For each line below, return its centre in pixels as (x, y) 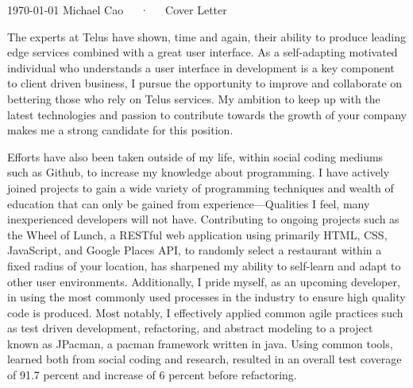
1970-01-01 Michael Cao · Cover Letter (117, 10)
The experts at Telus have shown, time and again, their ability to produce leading (207, 36)
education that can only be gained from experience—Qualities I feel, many (189, 203)
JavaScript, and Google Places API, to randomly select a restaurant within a (195, 250)
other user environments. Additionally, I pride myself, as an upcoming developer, (204, 281)
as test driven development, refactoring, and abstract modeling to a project (190, 328)
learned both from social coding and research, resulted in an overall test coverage (205, 359)
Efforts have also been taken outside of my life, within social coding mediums (195, 156)
